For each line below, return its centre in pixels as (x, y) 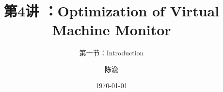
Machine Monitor (111, 30)
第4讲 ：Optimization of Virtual (111, 11)
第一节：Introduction (111, 53)
